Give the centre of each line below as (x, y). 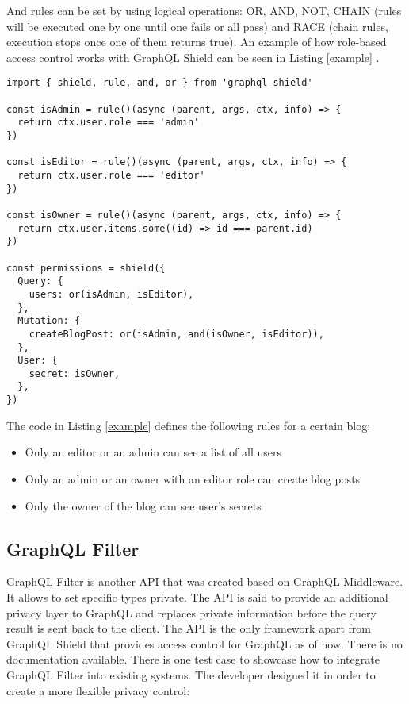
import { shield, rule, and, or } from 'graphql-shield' (160, 83)
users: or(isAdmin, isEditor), (111, 294)
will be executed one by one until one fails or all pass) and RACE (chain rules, (197, 26)
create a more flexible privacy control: (98, 690)
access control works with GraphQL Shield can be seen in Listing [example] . (193, 57)
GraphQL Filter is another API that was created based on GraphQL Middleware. (205, 581)
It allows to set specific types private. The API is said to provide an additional (197, 596)
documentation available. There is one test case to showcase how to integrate (193, 659)
